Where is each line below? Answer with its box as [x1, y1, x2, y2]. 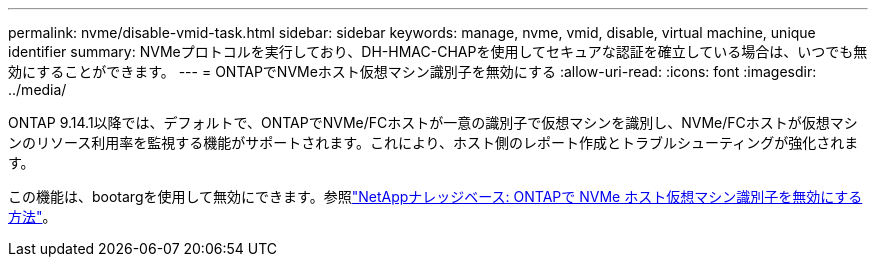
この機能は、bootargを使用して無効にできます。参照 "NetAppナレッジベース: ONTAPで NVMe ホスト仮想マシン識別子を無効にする [8, 188, 863, 205]
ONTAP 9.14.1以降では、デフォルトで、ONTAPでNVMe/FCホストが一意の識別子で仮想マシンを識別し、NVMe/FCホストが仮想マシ [8, 114, 858, 131]
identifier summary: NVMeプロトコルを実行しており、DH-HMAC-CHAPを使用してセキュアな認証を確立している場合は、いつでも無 [8, 43, 868, 60]
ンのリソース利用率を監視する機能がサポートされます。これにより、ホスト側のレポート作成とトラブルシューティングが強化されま [8, 134, 859, 151]
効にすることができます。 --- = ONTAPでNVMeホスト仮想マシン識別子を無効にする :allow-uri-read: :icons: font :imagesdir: [8, 63, 817, 80]
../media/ [8, 81, 67, 98]
